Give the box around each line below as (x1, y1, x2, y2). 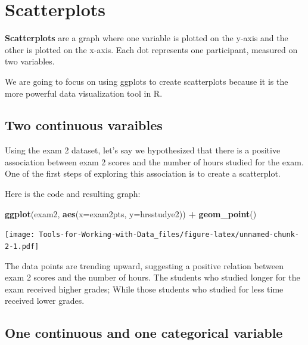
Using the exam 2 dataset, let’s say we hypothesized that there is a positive (5, 144, 281, 156)
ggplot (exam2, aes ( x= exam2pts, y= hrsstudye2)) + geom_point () (5, 207, 257, 220)
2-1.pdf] (5, 242, 39, 251)
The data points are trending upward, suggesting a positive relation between (5, 259, 284, 272)
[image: (5, 230, 35, 239)
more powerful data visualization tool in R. (5, 87, 163, 99)
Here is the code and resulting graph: (5, 187, 141, 200)
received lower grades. (5, 294, 85, 307)
